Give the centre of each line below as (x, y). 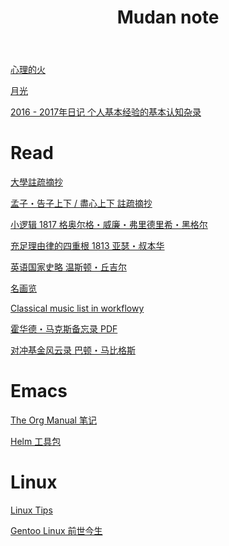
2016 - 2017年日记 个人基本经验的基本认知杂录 (106, 112)
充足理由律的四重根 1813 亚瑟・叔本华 (87, 246)
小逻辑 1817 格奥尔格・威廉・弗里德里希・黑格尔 (109, 225)
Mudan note (168, 17)
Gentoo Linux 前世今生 (56, 530)
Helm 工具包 (36, 442)
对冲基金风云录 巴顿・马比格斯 (73, 350)
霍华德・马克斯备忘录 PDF (64, 329)
